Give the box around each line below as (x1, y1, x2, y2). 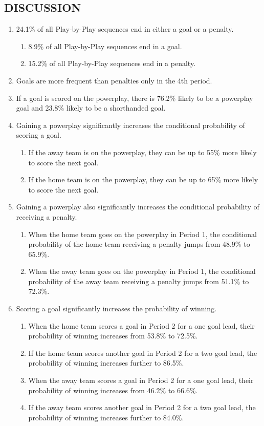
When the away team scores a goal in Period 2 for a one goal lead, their (28, 375, 254, 386)
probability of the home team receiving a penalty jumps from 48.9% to (28, 239, 250, 249)
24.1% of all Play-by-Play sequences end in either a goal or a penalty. (16, 24, 234, 34)
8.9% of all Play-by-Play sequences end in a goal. (28, 40, 182, 51)
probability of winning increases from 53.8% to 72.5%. (28, 330, 198, 341)
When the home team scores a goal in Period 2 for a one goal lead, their (28, 320, 255, 331)
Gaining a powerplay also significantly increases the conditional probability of (16, 201, 259, 212)
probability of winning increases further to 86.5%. (28, 357, 184, 368)
